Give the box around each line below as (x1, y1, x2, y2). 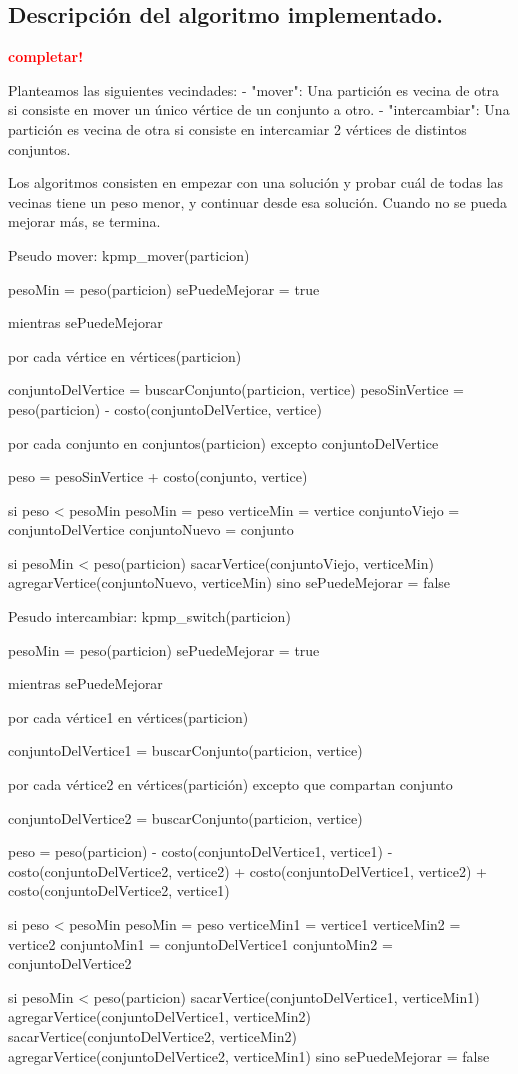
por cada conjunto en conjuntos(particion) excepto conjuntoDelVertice (8, 432, 439, 453)
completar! (8, 46, 84, 67)
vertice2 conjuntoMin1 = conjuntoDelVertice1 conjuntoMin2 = (8, 933, 393, 954)
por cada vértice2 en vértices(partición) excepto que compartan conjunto (8, 774, 453, 795)
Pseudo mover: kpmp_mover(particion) (8, 244, 250, 265)
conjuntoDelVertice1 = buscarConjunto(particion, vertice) (8, 740, 363, 761)
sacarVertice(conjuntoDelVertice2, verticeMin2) (8, 1025, 297, 1046)
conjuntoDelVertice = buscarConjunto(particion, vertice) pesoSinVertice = (8, 379, 464, 400)
